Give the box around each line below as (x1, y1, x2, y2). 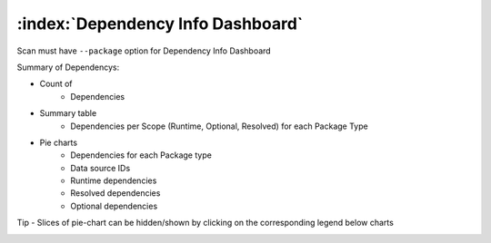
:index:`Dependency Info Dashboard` (16, 14, 304, 34)
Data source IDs (70, 162, 131, 173)
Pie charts (39, 137, 77, 148)
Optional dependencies (70, 200, 158, 211)
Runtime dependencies (70, 175, 157, 186)
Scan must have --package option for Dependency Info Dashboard (16, 45, 272, 56)
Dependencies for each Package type (70, 150, 213, 160)
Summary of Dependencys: (16, 62, 120, 73)
